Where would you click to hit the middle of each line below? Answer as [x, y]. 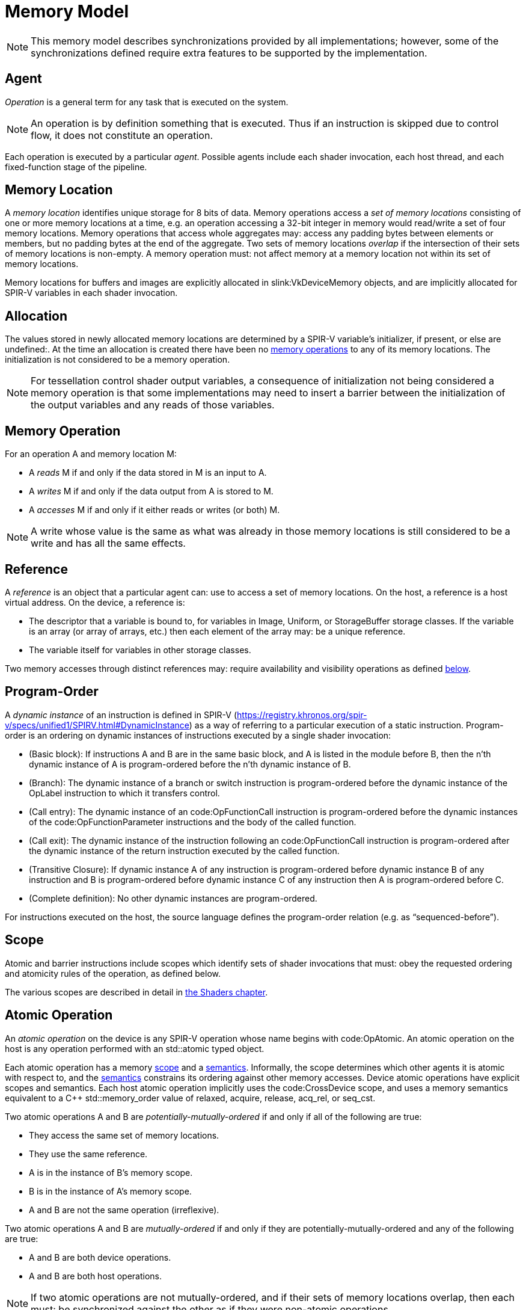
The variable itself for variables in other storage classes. [140, 650]
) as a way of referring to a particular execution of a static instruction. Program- [346, 725]
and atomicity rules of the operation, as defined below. [113, 973]
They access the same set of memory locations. [124, 1135]
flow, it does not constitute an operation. [122, 135]
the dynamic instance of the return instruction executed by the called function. [184, 850]
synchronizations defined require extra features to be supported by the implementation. [229, 53]
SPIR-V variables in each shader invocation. [91, 293]
